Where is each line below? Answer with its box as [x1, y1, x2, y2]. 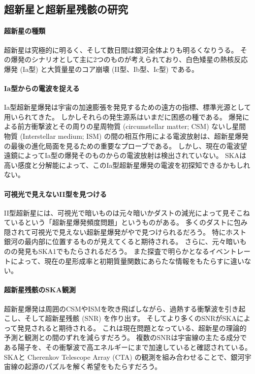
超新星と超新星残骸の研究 [4, 1, 128, 17]
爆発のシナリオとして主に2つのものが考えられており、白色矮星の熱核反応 [10, 54, 248, 64]
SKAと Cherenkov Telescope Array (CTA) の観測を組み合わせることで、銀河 [4, 351, 245, 362]
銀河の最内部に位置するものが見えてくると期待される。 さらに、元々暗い [4, 236, 240, 247]
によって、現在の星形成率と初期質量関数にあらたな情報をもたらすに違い [10, 255, 244, 266]
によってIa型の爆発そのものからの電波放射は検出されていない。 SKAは [17, 150, 247, 160]
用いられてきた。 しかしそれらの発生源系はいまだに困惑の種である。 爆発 [4, 111, 243, 122]
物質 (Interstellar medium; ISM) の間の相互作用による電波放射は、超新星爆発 [4, 130, 249, 141]
